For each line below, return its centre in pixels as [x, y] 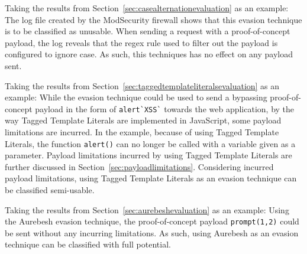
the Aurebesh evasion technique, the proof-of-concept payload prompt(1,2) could [152, 221]
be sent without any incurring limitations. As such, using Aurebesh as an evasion [152, 232]
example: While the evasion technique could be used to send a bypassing [136, 97]
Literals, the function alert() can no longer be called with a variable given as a [150, 143]
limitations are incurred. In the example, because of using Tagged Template [142, 132]
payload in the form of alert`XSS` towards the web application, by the [165, 108]
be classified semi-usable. [50, 190]
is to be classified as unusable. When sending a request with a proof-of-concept [148, 31]
